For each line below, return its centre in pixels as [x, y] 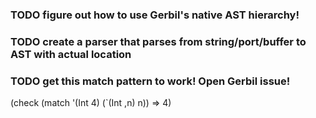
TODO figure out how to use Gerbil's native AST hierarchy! [155, 15]
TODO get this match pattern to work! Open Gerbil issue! [150, 81]
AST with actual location [71, 54]
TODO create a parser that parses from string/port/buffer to [158, 41]
